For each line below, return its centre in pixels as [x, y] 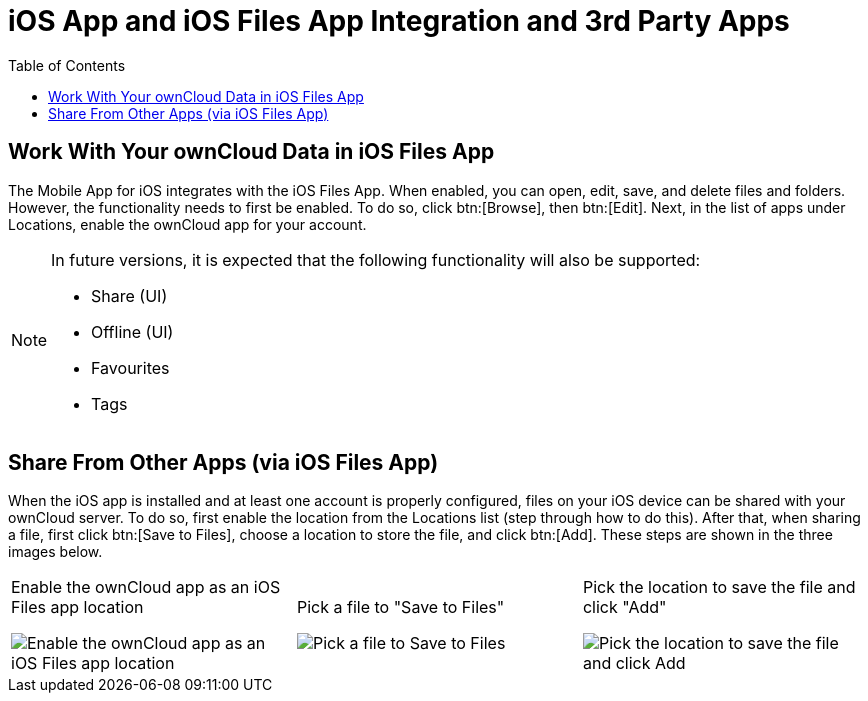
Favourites [130, 367]
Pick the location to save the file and [719, 587]
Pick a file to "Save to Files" [400, 607]
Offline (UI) [132, 331]
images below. [55, 552]
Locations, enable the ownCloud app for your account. [187, 224]
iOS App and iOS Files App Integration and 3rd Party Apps [399, 21]
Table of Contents [67, 65]
